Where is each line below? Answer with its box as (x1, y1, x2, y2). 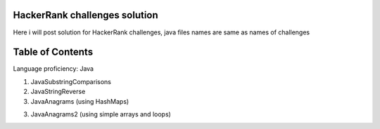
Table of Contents (13, 46, 94, 58)
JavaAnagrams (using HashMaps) (30, 97, 129, 105)
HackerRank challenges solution (13, 9, 158, 21)
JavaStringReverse (30, 88, 86, 96)
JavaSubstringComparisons (30, 77, 112, 86)
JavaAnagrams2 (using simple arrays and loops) (30, 109, 172, 118)
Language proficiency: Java (13, 64, 94, 73)
